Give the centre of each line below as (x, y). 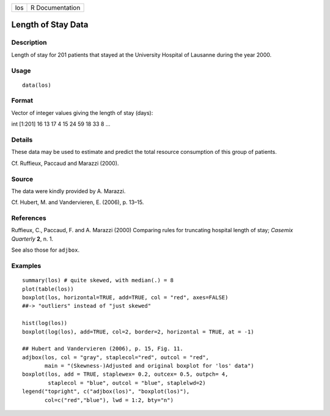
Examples (26, 266)
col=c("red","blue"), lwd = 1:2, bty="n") (109, 400)
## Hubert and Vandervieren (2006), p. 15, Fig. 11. (103, 349)
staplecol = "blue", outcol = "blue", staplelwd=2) (127, 383)
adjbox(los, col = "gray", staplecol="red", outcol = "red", (116, 357)
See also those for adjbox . (45, 250)
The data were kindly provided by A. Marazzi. (68, 191)
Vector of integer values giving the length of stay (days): (82, 112)
